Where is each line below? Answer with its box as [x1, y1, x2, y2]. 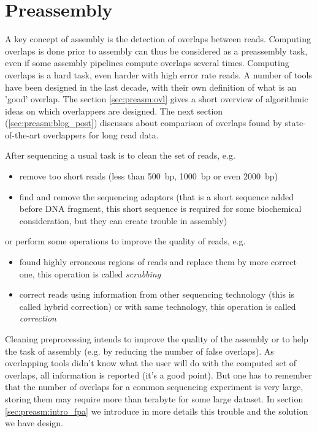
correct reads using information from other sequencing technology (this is [19, 288, 295, 301]
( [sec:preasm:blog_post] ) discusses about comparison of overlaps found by [5, 116, 282, 129]
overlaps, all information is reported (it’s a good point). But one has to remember [5, 368, 312, 381]
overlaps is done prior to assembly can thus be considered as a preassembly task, [5, 44, 308, 57]
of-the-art [5, 128, 40, 141]
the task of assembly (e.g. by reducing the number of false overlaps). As [5, 344, 274, 357]
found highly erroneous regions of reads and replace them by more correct [19, 255, 297, 268]
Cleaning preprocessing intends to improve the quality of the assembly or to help [5, 333, 308, 345]
